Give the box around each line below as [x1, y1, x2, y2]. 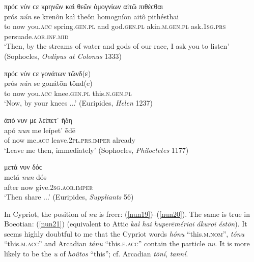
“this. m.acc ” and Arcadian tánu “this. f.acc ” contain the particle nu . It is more [4, 238, 250, 249]
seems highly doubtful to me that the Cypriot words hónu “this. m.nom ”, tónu [4, 228, 245, 239]
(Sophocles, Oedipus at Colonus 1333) [4, 50, 122, 61]
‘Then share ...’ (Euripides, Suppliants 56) [4, 191, 134, 202]
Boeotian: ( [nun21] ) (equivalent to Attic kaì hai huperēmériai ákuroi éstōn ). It [4, 218, 247, 229]
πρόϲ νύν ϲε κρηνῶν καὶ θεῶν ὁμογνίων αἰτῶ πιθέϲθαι [4, 1, 163, 11]
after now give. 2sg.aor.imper [4, 181, 93, 192]
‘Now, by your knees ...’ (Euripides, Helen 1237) [4, 97, 153, 108]
